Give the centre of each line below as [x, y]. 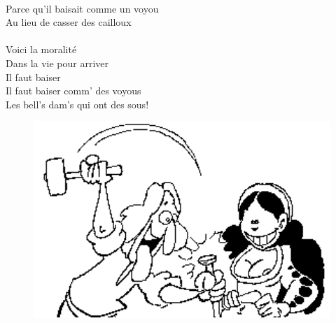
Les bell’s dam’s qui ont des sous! [77, 104]
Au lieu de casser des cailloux [69, 22]
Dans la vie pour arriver [57, 63]
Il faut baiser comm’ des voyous [73, 91]
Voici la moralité [41, 49]
